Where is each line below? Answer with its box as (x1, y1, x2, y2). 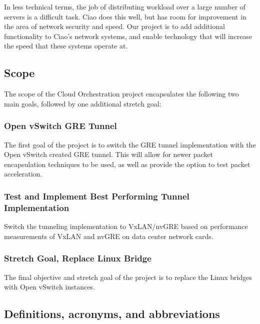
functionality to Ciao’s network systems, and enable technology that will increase (4, 30, 252, 41)
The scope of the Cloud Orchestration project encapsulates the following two (4, 88, 239, 99)
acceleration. (4, 168, 42, 179)
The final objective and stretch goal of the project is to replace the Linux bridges (4, 271, 252, 282)
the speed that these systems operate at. (4, 40, 128, 51)
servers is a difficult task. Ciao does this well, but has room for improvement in (4, 11, 246, 21)
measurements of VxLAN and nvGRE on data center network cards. (4, 230, 213, 241)
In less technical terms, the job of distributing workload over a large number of (4, 1, 246, 11)
